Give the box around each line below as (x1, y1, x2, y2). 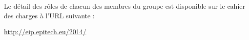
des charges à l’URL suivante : (4, 10, 95, 20)
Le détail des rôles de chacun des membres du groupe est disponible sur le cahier (4, 1, 245, 11)
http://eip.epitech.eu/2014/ (4, 27, 86, 37)
